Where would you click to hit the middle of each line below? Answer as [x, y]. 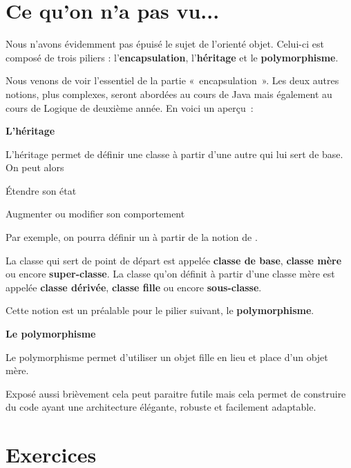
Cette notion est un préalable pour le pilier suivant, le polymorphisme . [160, 310]
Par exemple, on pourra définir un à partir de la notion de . [132, 237]
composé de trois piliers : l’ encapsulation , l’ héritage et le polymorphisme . [172, 57]
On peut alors [35, 167]
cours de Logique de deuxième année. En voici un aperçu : [130, 107]
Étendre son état [41, 190]
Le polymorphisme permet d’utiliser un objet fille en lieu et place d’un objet [167, 357]
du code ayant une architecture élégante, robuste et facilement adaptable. [161, 407]
